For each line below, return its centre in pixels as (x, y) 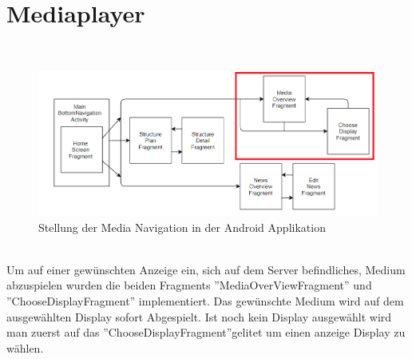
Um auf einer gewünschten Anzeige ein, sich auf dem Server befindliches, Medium (206, 269)
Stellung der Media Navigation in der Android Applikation (182, 227)
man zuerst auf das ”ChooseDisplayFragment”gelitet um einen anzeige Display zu (206, 332)
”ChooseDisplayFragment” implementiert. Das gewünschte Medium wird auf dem (205, 301)
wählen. (25, 347)
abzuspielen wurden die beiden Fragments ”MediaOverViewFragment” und (189, 285)
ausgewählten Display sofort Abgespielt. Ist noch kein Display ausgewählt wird (199, 316)
